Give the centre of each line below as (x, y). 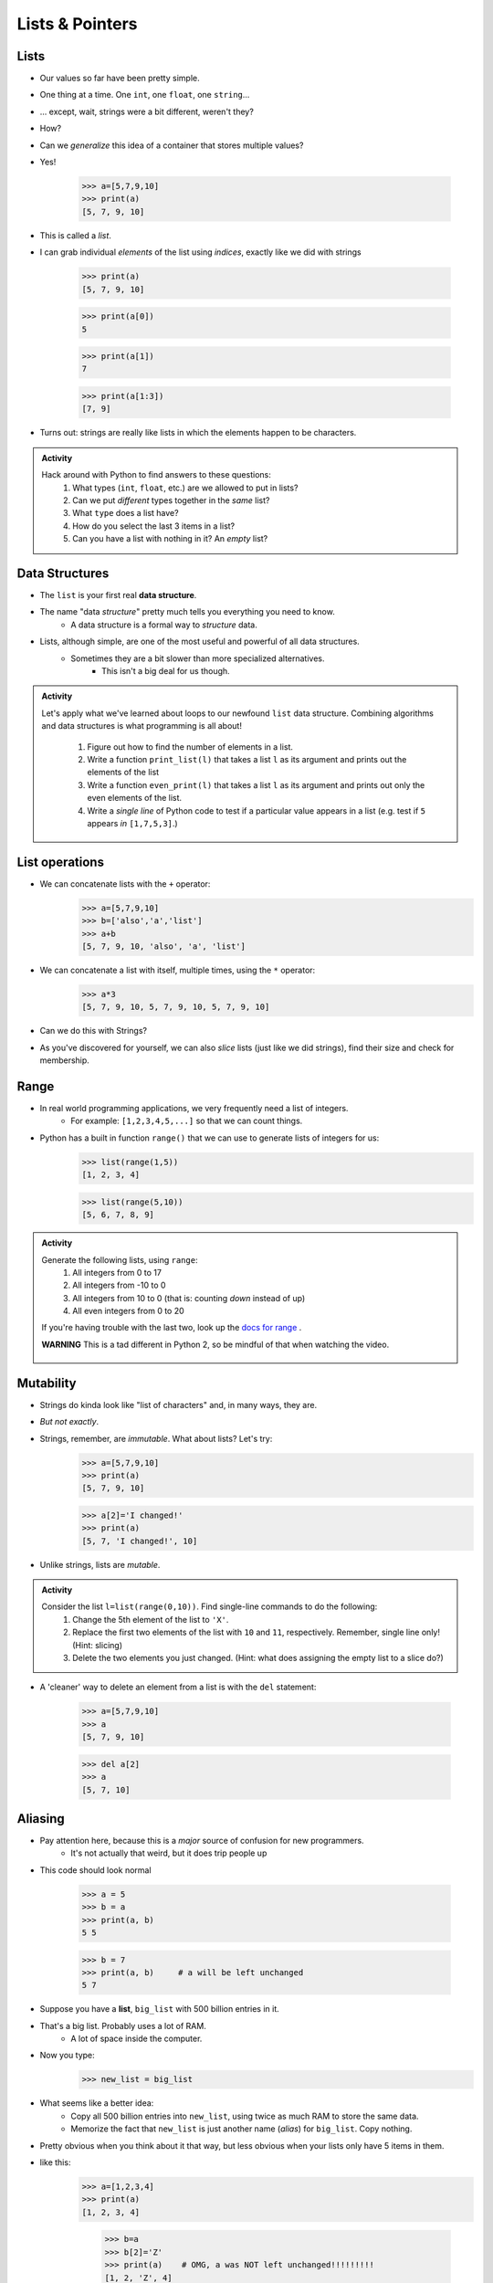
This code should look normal (95, 1870)
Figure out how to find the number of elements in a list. (190, 747)
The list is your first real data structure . (118, 595)
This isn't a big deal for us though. (166, 671)
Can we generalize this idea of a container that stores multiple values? (172, 145)
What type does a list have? (126, 513)
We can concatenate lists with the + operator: (125, 884)
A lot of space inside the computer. (136, 2039)
